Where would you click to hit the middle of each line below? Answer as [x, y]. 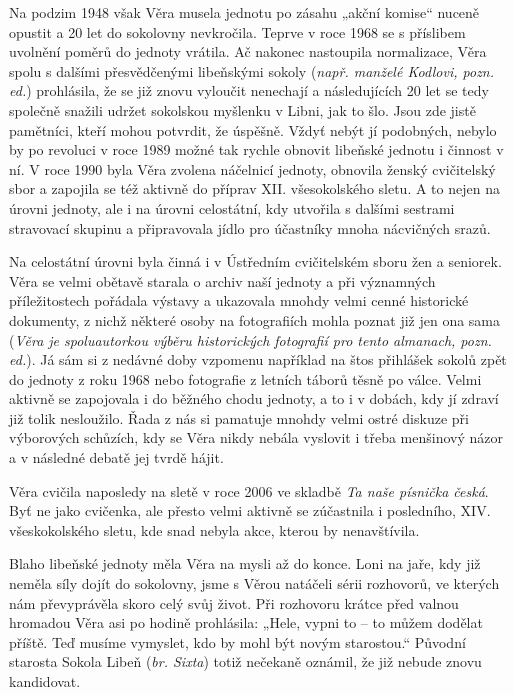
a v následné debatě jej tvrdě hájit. [116, 457]
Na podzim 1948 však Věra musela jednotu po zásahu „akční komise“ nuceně [244, 12]
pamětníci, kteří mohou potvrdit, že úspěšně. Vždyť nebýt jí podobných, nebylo [253, 129]
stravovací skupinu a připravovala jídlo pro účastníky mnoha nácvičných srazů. [250, 227]
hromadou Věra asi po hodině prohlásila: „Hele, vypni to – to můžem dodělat [246, 622]
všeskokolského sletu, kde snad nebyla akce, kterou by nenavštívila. [214, 529]
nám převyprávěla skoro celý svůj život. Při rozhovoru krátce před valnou [234, 602]
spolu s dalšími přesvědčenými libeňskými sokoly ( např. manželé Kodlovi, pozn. [252, 70]
